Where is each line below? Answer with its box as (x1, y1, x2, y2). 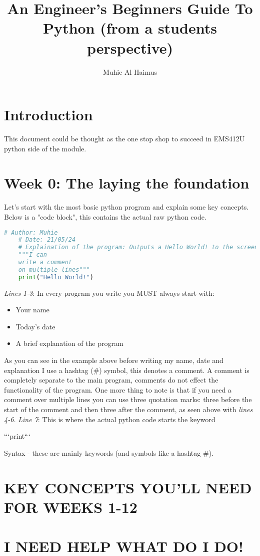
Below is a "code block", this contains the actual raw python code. (4, 211, 206, 222)
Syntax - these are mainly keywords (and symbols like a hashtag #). (4, 447, 213, 458)
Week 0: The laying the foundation (4, 172, 249, 193)
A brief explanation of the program (15, 338, 123, 348)
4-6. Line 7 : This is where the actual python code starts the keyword (4, 414, 215, 424)
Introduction (4, 104, 93, 125)
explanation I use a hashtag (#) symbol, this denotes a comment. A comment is (4, 364, 249, 375)
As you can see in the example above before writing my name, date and (4, 355, 223, 365)
